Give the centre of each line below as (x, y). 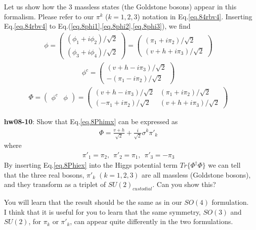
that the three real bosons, (44, 174)
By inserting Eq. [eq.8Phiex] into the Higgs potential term (91, 165)
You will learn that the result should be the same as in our (93, 202)
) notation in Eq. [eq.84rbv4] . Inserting (195, 16)
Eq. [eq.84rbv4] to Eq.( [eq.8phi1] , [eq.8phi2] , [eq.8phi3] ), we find (97, 26)
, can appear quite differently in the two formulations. (151, 221)
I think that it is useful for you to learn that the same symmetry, (103, 211)
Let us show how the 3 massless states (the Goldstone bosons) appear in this (120, 6)
